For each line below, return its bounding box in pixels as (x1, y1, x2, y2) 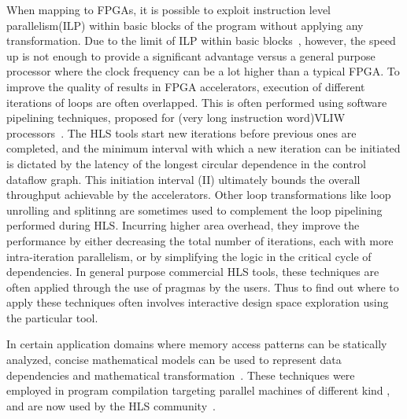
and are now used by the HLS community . (6, 397, 216, 413)
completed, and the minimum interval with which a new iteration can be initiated (6, 140, 401, 156)
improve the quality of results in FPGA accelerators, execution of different (6, 78, 365, 94)
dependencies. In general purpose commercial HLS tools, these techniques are (6, 263, 379, 280)
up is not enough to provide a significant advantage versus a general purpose (6, 47, 376, 64)
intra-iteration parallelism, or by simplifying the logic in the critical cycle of (6, 248, 372, 264)
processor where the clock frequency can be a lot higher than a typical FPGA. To (6, 63, 400, 79)
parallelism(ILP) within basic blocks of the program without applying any (6, 17, 364, 33)
